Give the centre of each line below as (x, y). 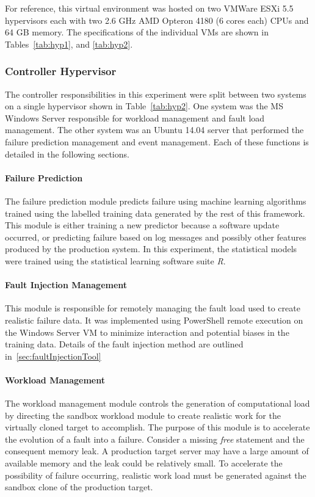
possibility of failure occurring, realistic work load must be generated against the (156, 475)
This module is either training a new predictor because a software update (142, 225)
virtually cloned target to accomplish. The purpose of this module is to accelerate (157, 427)
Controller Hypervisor (61, 71)
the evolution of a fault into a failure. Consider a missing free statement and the (155, 439)
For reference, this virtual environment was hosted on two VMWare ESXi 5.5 (149, 8)
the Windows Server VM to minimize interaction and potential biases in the (147, 332)
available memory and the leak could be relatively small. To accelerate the (144, 463)
